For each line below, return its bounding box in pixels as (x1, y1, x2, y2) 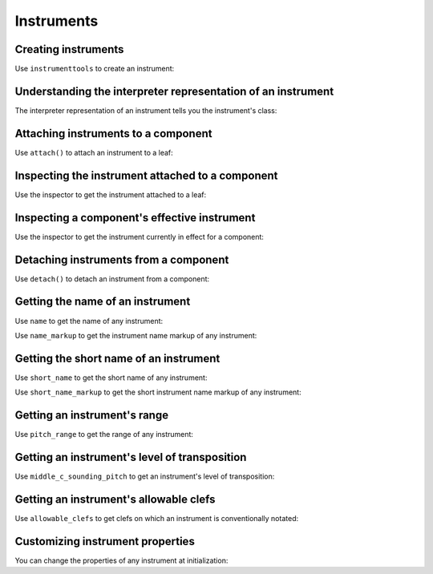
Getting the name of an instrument (14, 295, 191, 309)
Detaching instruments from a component (14, 253, 229, 266)
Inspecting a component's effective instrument (14, 211, 256, 224)
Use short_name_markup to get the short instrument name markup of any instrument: (14, 387, 301, 397)
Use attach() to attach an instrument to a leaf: (14, 148, 174, 157)
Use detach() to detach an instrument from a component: (14, 273, 210, 284)
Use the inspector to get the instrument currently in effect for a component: (14, 232, 265, 241)
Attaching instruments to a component (14, 127, 212, 140)
